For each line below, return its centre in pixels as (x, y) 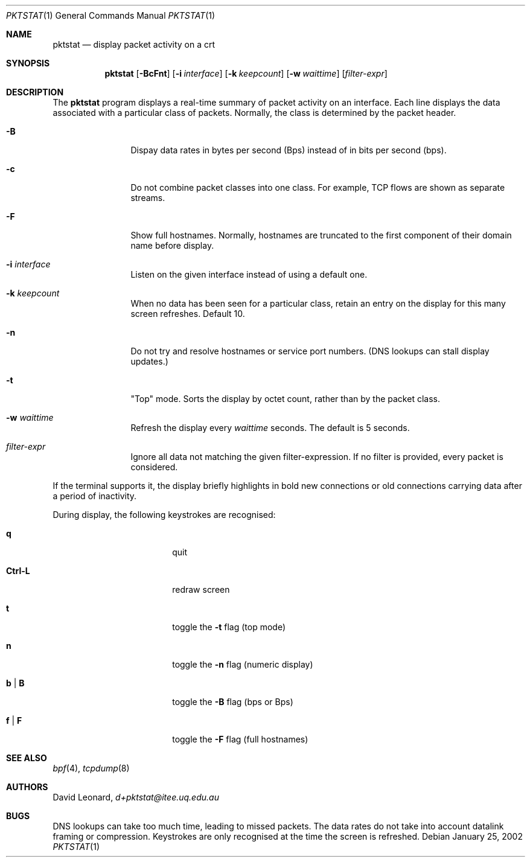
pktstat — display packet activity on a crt (134, 44)
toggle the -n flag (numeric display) (243, 664)
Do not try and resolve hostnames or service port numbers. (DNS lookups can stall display (310, 351)
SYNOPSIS (28, 63)
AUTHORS (27, 787)
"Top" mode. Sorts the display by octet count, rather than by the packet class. (285, 399)
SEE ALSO (27, 758)
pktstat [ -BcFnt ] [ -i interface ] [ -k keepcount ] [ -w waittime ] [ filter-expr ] (246, 73)
